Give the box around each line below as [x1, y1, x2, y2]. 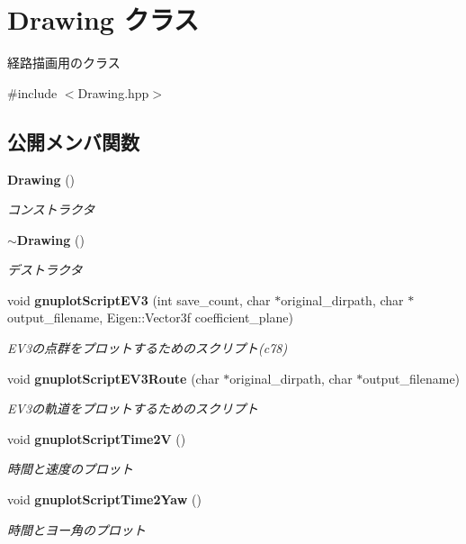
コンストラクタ [7, 200, 95, 219]
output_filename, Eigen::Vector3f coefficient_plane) [7, 308, 293, 327]
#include [7, 83, 58, 102]
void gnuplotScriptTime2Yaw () [7, 490, 202, 509]
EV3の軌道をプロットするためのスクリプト [7, 399, 259, 418]
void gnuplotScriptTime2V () [7, 429, 186, 448]
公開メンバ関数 [7, 127, 139, 155]
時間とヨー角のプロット [7, 520, 146, 539]
